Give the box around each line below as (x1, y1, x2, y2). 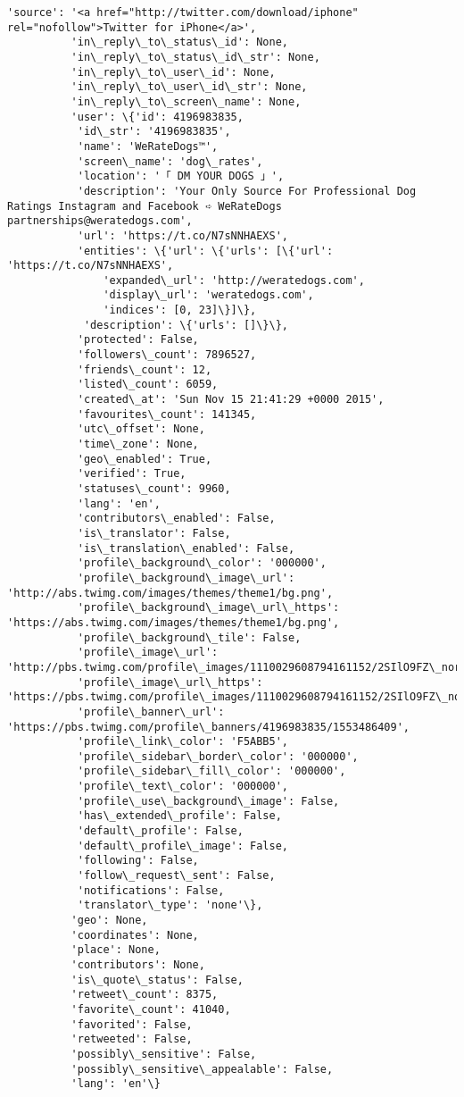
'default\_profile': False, (77, 825, 244, 838)
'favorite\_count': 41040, (70, 1002, 231, 1016)
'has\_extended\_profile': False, (77, 809, 282, 823)
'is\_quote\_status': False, (70, 973, 244, 986)
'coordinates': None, (70, 928, 199, 942)
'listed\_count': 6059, (77, 378, 219, 391)
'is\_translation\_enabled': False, (77, 541, 295, 555)
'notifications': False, (77, 883, 225, 897)
